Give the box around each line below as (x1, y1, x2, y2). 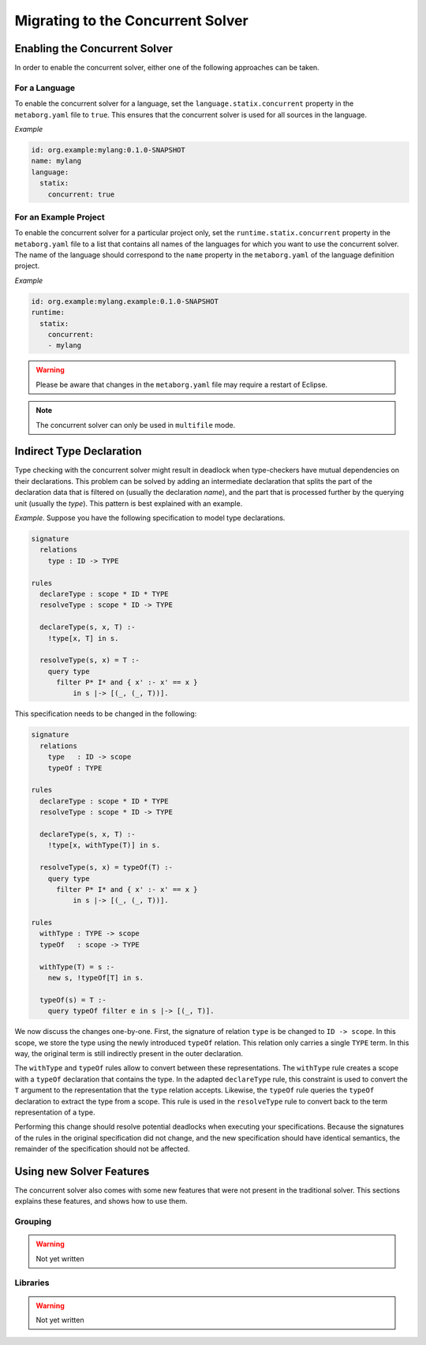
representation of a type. (14, 1107, 95, 1117)
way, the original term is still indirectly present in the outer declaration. (14, 1048, 244, 1058)
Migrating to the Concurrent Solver (14, 12, 248, 29)
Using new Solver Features (14, 1164, 150, 1178)
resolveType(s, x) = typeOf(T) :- (39, 863, 174, 872)
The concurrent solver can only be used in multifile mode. (35, 420, 236, 429)
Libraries (14, 1277, 50, 1288)
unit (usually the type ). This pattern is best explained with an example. (14, 498, 243, 508)
